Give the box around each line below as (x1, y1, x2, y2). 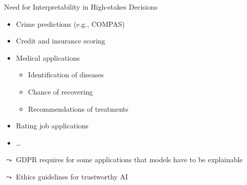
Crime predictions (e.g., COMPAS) (16, 18, 125, 29)
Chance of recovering (28, 86, 93, 97)
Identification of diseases (28, 69, 104, 80)
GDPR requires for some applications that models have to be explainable (16, 154, 243, 165)
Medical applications (16, 52, 80, 63)
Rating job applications (16, 120, 89, 131)
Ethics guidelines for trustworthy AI (16, 171, 128, 181)
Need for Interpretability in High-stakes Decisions (4, 2, 158, 12)
